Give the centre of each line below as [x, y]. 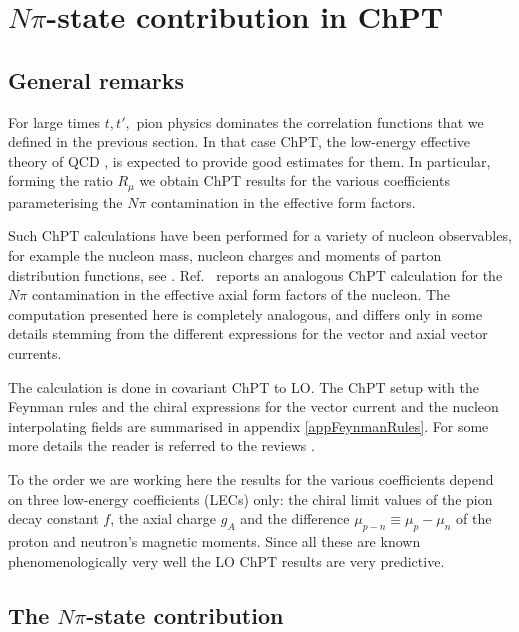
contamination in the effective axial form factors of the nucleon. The [241, 294]
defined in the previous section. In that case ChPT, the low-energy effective [239, 141]
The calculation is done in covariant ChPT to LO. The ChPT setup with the [243, 386]
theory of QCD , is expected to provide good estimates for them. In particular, [249, 160]
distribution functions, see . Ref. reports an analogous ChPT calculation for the [255, 274]
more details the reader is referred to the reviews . [161, 445]
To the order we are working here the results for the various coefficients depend [251, 478]
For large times [54, 121]
